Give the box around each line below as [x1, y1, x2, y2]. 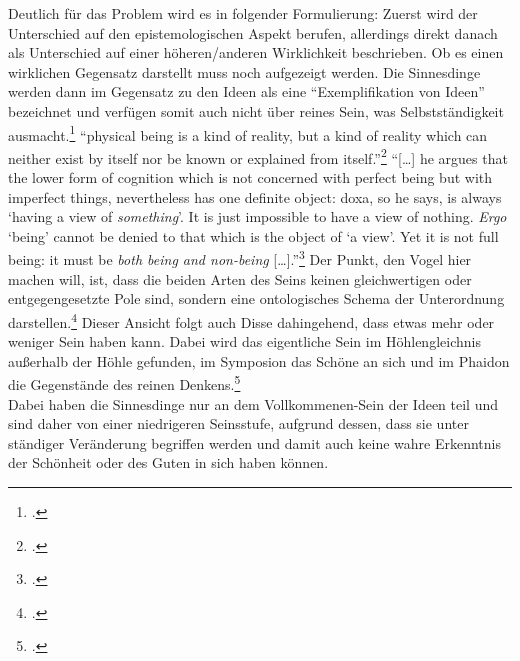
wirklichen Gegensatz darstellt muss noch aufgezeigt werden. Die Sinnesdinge [8, 61, 481, 82]
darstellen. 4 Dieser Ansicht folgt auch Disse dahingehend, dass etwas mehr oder [8, 308, 495, 332]
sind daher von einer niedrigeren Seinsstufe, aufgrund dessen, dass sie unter [8, 413, 469, 434]
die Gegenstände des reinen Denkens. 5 [8, 371, 241, 394]
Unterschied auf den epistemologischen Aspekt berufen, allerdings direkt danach [8, 22, 498, 43]
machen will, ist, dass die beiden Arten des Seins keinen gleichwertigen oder [8, 268, 472, 289]
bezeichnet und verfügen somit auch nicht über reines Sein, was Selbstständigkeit [8, 100, 504, 121]
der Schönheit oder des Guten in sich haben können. [8, 452, 329, 473]
